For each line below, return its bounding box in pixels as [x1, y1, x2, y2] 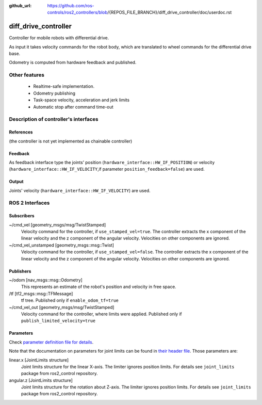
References [9, 129, 33, 135]
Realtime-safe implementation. [33, 83, 95, 89]
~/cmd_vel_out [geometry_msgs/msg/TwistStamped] [9, 304, 115, 310]
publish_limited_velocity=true [21, 318, 96, 324]
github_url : [9, 3, 32, 8]
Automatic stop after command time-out [33, 104, 114, 110]
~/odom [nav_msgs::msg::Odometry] [9, 277, 82, 283]
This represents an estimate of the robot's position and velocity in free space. [21, 284, 177, 290]
